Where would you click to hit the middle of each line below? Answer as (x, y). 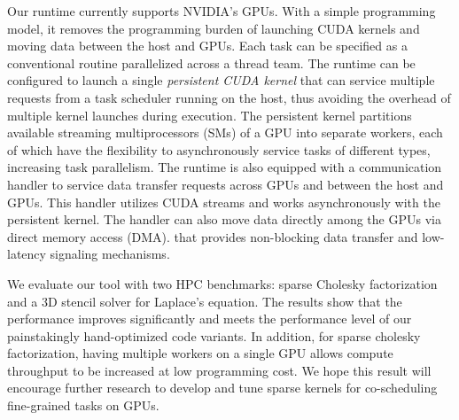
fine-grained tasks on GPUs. (83, 405)
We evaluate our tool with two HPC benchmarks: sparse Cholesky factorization (222, 283)
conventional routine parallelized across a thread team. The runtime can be (211, 62)
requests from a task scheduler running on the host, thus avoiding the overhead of (229, 97)
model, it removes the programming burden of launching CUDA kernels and (214, 28)
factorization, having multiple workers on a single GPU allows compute (200, 353)
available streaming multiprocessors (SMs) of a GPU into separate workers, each (225, 132)
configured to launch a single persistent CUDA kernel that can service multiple (221, 80)
